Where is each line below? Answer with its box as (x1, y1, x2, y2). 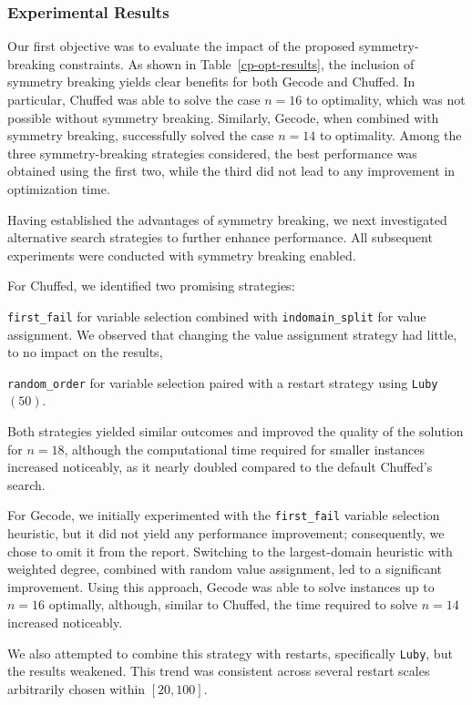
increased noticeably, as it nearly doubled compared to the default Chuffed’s (7, 457, 433, 476)
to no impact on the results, (7, 342, 163, 362)
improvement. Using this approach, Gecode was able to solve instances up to (7, 577, 435, 596)
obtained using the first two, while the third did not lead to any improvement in (7, 161, 456, 180)
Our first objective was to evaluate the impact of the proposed (7, 36, 355, 56)
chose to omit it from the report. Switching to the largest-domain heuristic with (7, 541, 453, 560)
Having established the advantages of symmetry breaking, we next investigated (7, 209, 447, 229)
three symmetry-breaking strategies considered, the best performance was (7, 143, 417, 162)
